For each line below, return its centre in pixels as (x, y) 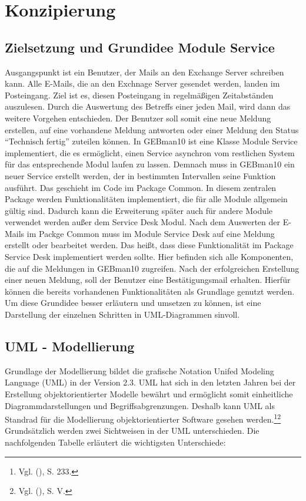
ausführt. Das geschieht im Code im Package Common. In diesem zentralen (141, 187)
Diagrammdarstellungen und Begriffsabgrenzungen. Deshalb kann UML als (140, 405)
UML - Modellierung (70, 346)
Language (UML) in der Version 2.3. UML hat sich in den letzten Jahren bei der (150, 382)
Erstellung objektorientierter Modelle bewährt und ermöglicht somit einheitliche (149, 394)
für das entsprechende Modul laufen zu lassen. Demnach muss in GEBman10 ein (150, 164)
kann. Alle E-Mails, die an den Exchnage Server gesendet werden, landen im (142, 83)
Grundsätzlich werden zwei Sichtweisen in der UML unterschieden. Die (132, 431)
